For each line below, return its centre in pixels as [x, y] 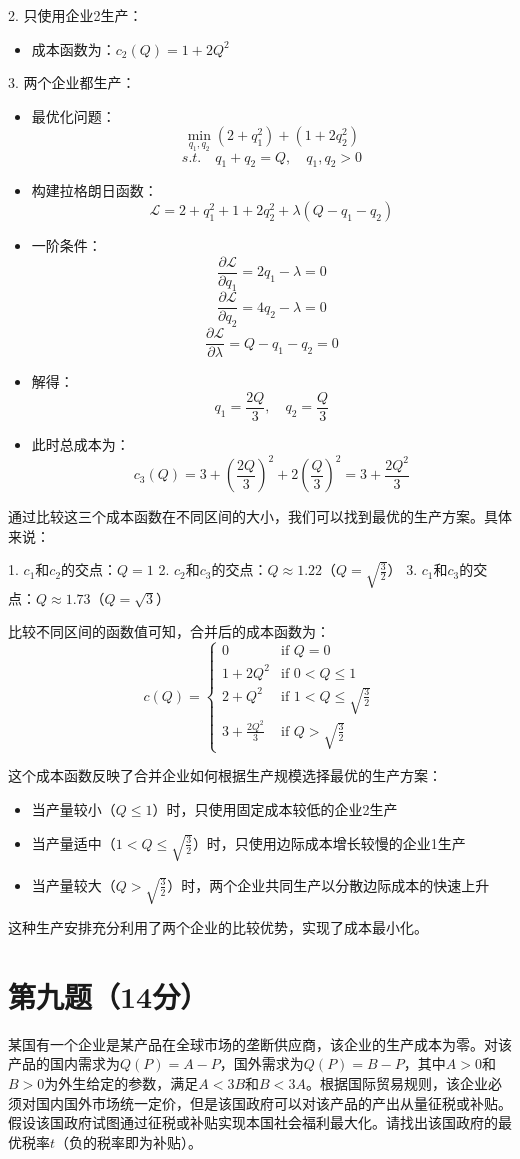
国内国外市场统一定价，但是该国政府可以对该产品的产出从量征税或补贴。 [273, 1102]
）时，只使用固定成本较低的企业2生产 [275, 809]
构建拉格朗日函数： [94, 190]
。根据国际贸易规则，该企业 [396, 1083]
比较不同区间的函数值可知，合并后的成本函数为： [169, 631]
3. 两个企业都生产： [72, 82]
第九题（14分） [108, 995]
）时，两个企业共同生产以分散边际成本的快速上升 [328, 884]
